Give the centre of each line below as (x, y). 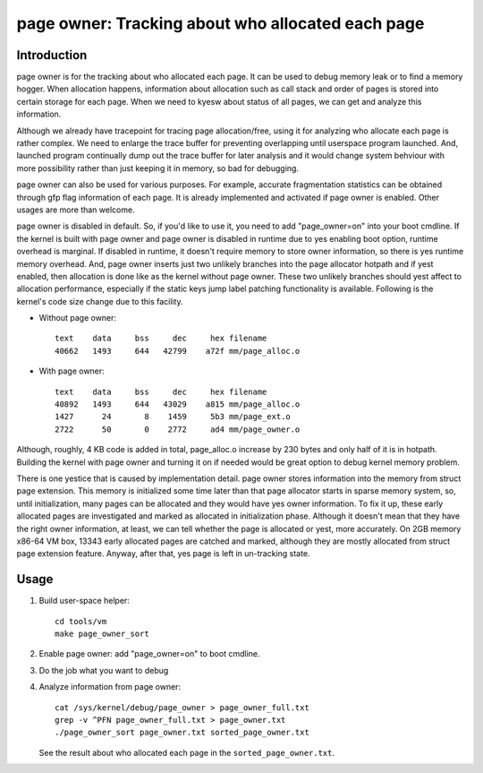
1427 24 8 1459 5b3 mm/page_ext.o (173, 417)
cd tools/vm (81, 621)
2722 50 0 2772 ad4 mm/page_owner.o (178, 429)
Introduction (52, 55)
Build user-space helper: (84, 601)
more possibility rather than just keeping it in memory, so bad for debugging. (158, 168)
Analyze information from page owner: (110, 687)
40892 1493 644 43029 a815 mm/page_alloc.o (178, 404)
